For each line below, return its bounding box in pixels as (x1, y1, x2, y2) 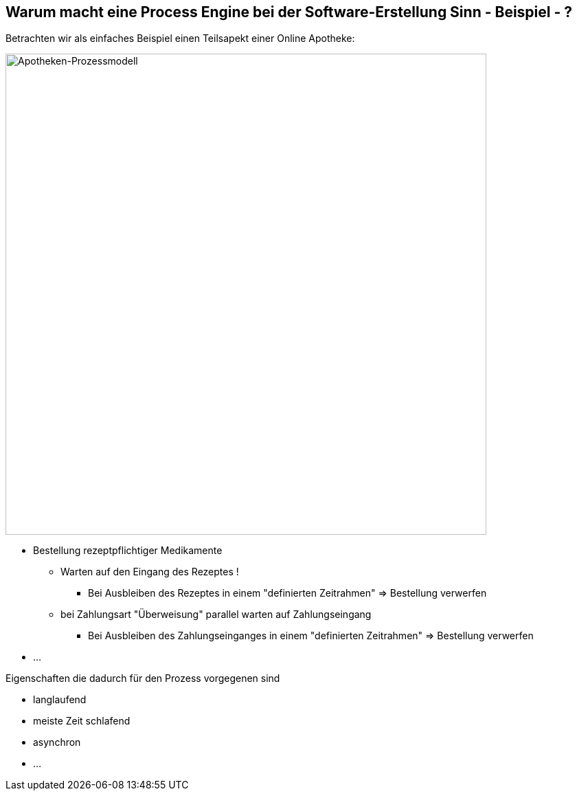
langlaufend (33, 694, 87, 706)
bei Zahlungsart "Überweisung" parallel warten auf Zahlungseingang (60, 608, 372, 621)
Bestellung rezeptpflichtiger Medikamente (33, 544, 223, 557)
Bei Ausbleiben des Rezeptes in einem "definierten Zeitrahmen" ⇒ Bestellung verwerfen (88, 587, 487, 599)
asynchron (33, 736, 81, 749)
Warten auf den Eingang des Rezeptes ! (60, 566, 239, 578)
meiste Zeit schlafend (33, 715, 131, 727)
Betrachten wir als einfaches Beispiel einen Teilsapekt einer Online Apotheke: (5, 32, 355, 45)
